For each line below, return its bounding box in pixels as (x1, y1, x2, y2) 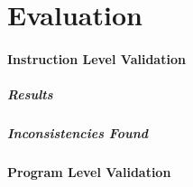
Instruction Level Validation (7, 49, 186, 68)
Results (7, 85, 53, 104)
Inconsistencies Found (7, 124, 149, 143)
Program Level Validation (7, 163, 171, 182)
